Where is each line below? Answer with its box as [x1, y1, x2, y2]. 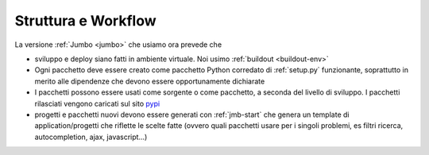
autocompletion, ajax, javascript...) [34, 132, 148, 141]
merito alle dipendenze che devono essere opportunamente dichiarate [34, 76, 265, 86]
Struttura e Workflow [14, 12, 157, 29]
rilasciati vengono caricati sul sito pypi [34, 99, 160, 108]
